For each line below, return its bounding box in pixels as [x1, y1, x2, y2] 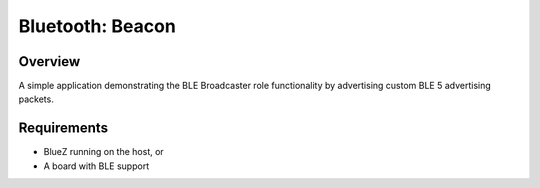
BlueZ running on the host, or [43, 146, 164, 158]
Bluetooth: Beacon [18, 15, 177, 37]
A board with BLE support [43, 160, 150, 172]
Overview [18, 53, 81, 70]
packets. [18, 93, 54, 105]
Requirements [18, 120, 109, 137]
